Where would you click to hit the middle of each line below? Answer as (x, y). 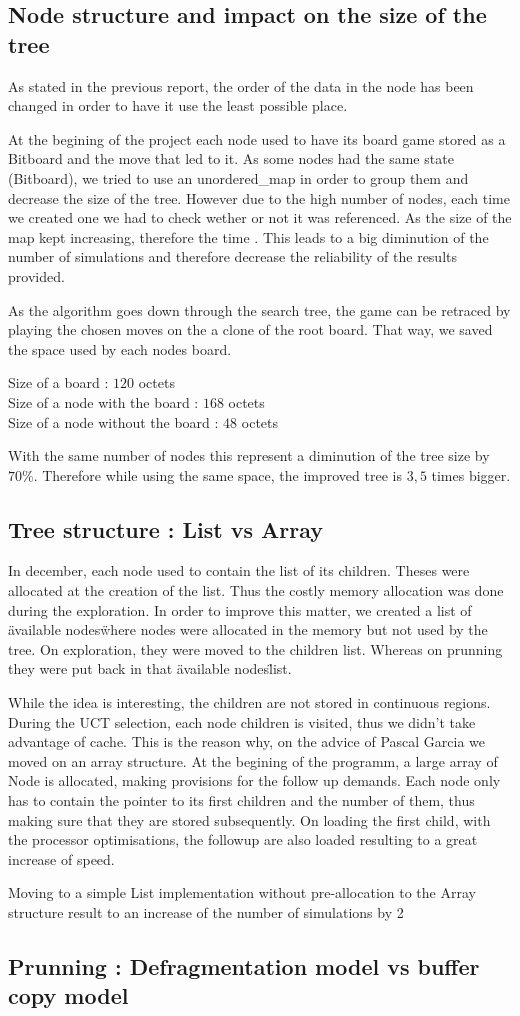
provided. (36, 275)
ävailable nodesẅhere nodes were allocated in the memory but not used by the (248, 629)
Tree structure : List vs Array (166, 528)
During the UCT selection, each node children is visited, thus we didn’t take (242, 721)
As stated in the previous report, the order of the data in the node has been (241, 85)
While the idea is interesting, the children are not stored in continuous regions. (249, 702)
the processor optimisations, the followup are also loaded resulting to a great (243, 839)
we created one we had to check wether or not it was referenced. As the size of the (260, 217)
